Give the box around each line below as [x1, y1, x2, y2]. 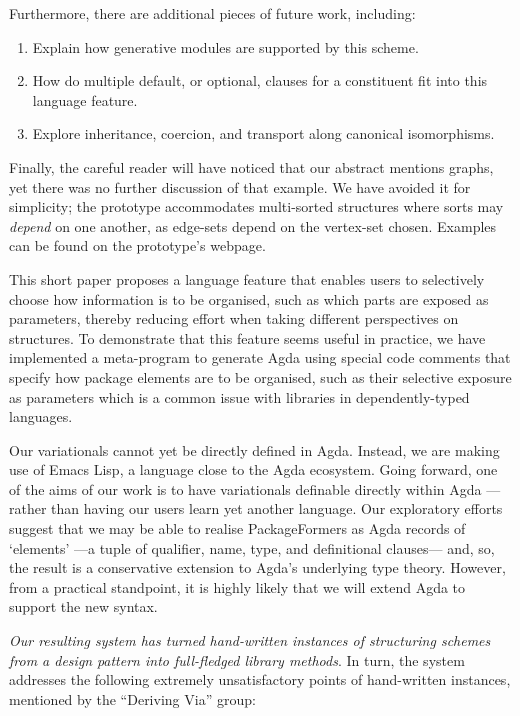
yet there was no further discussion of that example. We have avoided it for [9, 176, 471, 197]
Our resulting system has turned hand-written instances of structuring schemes [9, 630, 491, 651]
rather [9, 498, 47, 519]
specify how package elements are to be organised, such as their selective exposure [9, 366, 512, 387]
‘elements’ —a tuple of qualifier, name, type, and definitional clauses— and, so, [9, 537, 495, 558]
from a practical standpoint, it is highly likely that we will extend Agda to [9, 576, 466, 597]
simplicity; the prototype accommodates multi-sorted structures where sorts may [9, 196, 504, 217]
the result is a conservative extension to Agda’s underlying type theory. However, [9, 557, 506, 578]
